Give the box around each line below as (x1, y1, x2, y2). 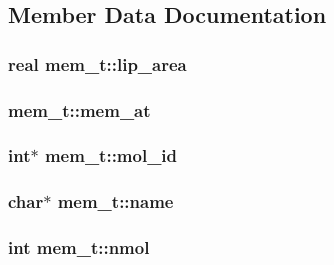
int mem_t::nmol (8, 235, 150, 260)
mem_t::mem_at (8, 97, 151, 122)
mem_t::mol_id (44, 143, 178, 168)
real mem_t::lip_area (8, 51, 187, 76)
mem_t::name (57, 189, 174, 214)
